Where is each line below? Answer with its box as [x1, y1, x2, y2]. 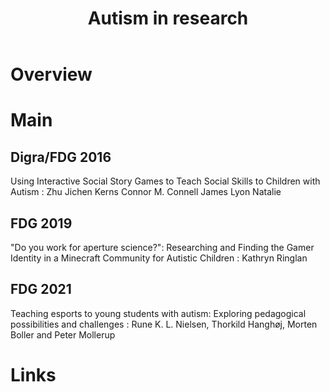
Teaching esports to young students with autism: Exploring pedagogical [10, 307, 307, 319]
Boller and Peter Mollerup [10, 328, 116, 341]
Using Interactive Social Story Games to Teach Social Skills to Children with [10, 175, 321, 187]
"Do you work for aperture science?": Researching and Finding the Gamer [10, 242, 315, 253]
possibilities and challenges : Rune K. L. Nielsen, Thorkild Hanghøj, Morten [10, 318, 318, 330]
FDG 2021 [10, 281, 72, 298]
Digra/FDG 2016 [10, 148, 112, 166]
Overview [10, 63, 93, 86]
